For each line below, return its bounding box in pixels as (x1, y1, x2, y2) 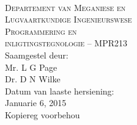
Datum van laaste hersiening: (5, 84, 114, 97)
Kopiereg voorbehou (5, 108, 80, 121)
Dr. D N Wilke (5, 73, 61, 85)
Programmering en (5, 24, 77, 37)
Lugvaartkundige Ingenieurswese (5, 13, 132, 26)
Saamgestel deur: (5, 48, 68, 61)
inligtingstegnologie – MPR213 (5, 37, 128, 49)
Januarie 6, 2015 (5, 96, 67, 109)
